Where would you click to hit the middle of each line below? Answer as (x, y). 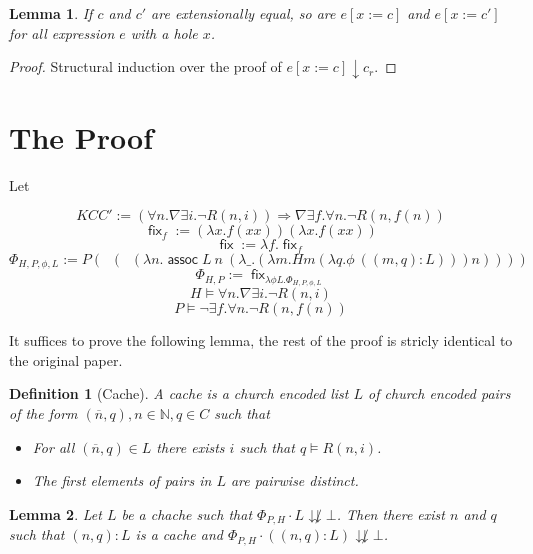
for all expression (62, 32)
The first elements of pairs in (122, 480)
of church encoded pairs (439, 393)
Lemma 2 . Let (55, 513)
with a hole (164, 32)
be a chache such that (187, 513)
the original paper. (66, 359)
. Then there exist (390, 513)
